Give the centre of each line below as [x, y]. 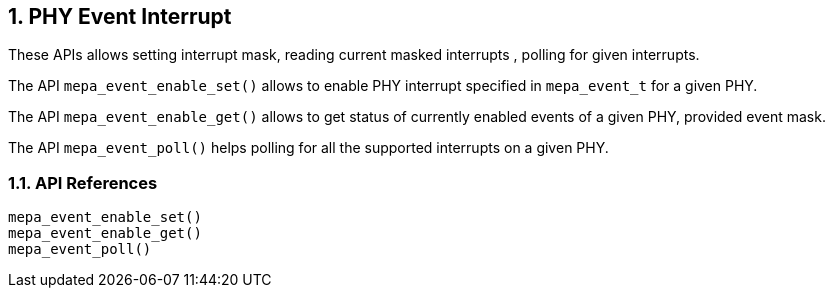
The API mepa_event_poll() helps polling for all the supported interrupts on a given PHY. [308, 148]
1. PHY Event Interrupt [120, 16]
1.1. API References [83, 182]
